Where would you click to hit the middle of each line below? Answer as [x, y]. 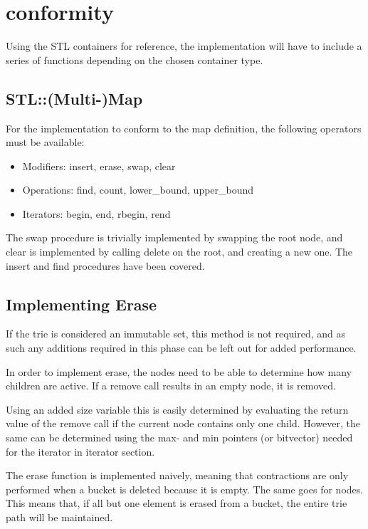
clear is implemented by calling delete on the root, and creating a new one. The [179, 252]
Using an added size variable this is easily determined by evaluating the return [177, 409]
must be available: [45, 142]
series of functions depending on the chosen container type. [135, 59]
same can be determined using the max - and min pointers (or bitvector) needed [179, 438]
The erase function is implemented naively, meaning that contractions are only [177, 475]
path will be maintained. [59, 517]
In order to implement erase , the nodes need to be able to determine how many [179, 371]
